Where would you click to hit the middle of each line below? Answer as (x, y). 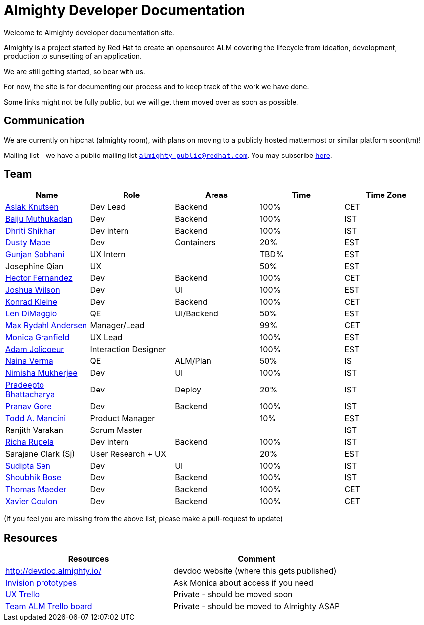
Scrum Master (116, 430)
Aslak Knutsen (32, 207)
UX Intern (108, 254)
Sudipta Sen (28, 466)
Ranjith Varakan (35, 430)
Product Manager (123, 418)
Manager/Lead (117, 326)
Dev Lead (108, 207)
